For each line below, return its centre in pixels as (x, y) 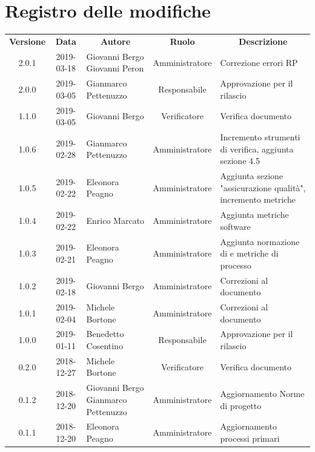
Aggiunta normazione (260, 241)
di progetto (241, 405)
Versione (28, 41)
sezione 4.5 (240, 161)
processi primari (250, 438)
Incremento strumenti (260, 137)
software (235, 226)
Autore (116, 41)
